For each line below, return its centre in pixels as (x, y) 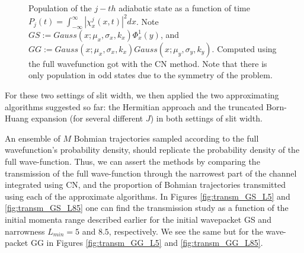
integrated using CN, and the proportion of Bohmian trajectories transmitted (145, 185)
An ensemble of (33, 138)
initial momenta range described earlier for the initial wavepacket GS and (138, 220)
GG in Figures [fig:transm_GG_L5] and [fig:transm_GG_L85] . (147, 243)
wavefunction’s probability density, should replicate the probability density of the (152, 150)
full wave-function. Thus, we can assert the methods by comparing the (132, 161)
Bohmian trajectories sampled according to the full (166, 138)
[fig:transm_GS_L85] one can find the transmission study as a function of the (147, 208)
